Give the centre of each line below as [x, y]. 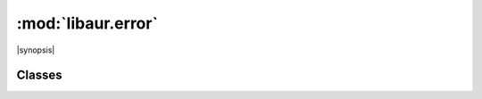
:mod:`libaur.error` [87, 23]
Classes [39, 75]
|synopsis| [36, 50]
